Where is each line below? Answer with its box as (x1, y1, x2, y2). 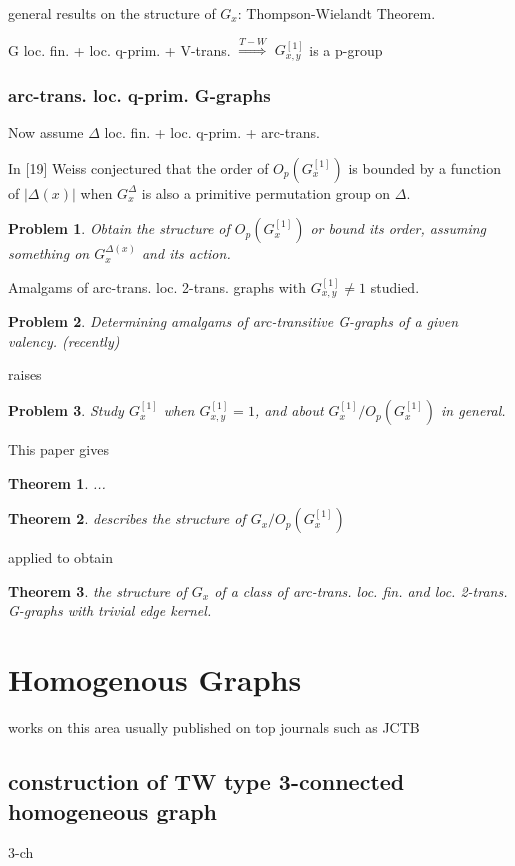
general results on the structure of (8, 3, 216, 23)
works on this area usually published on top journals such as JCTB (8, 717, 420, 738)
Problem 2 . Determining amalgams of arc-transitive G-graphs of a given (8, 311, 459, 332)
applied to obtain (8, 547, 114, 568)
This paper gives (8, 439, 109, 460)
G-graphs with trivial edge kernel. (8, 600, 212, 621)
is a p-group (309, 39, 383, 60)
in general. (441, 400, 506, 421)
